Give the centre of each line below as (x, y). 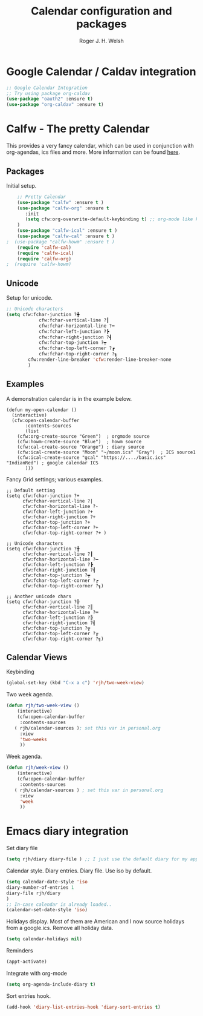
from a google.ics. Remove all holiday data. (60, 928)
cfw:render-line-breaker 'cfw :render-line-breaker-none (100, 360)
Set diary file (22, 848)
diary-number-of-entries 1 (40, 887)
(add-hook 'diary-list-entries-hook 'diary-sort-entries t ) (84, 1007)
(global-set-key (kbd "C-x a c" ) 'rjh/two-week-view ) (76, 683)
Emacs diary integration (67, 831)
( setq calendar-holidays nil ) (44, 939)
